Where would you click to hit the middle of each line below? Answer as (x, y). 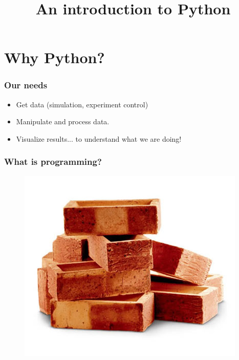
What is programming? (53, 162)
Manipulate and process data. (63, 121)
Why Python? (55, 57)
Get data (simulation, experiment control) (82, 104)
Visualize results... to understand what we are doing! (99, 138)
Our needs (26, 85)
